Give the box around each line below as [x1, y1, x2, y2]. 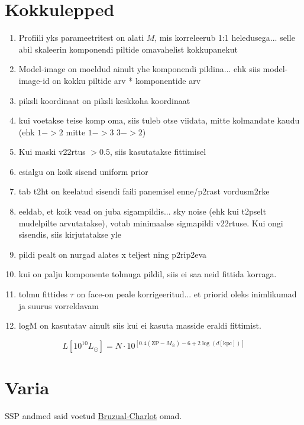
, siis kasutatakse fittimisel [110, 145, 206, 158]
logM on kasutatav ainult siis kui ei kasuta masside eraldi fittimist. [18, 319, 261, 332]
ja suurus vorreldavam [18, 299, 99, 312]
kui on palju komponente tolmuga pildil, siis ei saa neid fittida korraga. [18, 268, 277, 280]
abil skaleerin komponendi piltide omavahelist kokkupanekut [18, 43, 238, 55]
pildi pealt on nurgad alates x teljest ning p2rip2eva [18, 248, 207, 260]
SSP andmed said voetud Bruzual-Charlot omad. [5, 410, 182, 422]
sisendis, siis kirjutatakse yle [18, 228, 121, 241]
